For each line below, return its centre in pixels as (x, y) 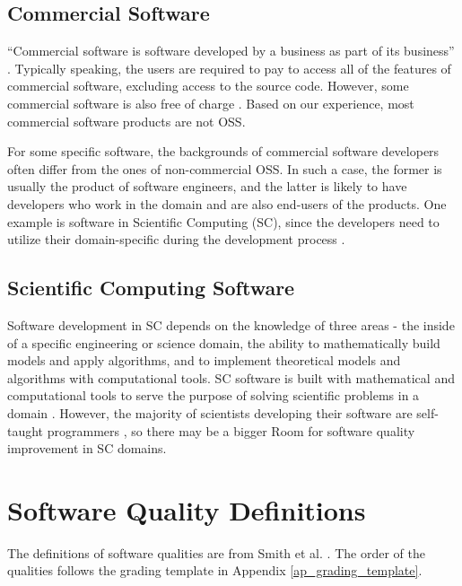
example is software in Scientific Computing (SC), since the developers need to (223, 221)
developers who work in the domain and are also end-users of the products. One (227, 203)
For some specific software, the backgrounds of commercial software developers (223, 151)
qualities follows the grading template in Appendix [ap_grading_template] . (215, 570)
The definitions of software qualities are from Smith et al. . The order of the (216, 552)
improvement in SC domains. (87, 448)
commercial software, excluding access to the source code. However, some (208, 86)
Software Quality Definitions (187, 509)
